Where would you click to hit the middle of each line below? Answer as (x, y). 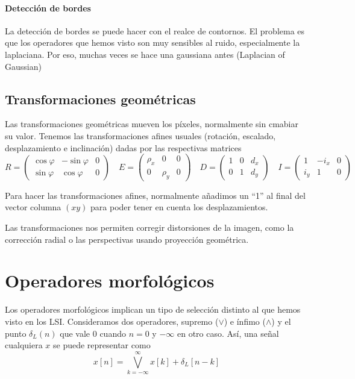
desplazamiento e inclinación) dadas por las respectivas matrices (123, 147)
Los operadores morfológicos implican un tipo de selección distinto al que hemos (153, 309)
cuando (113, 333)
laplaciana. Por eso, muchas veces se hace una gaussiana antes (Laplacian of (145, 54)
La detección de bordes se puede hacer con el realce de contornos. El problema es (155, 30)
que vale (75, 333)
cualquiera (24, 345)
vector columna (33, 207)
